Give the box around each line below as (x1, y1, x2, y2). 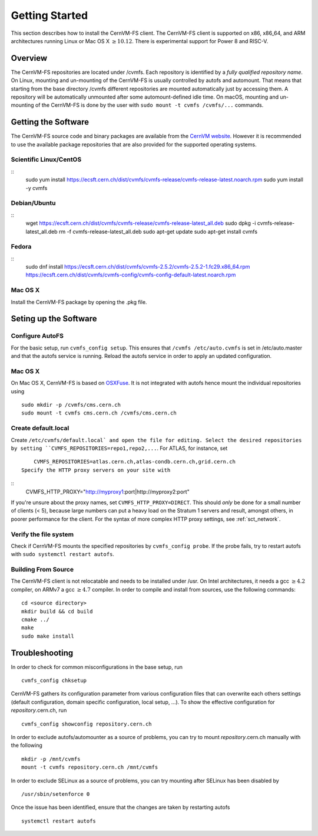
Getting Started (11, 9, 88, 22)
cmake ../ (21, 616, 49, 623)
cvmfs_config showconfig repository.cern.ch (21, 720, 153, 727)
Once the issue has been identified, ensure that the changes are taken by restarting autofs (11, 804, 230, 811)
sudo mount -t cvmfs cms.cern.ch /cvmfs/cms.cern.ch (21, 410, 177, 416)
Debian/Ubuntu (11, 199, 56, 207)
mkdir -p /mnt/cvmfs (21, 756, 81, 762)
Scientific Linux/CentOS (11, 155, 82, 164)
